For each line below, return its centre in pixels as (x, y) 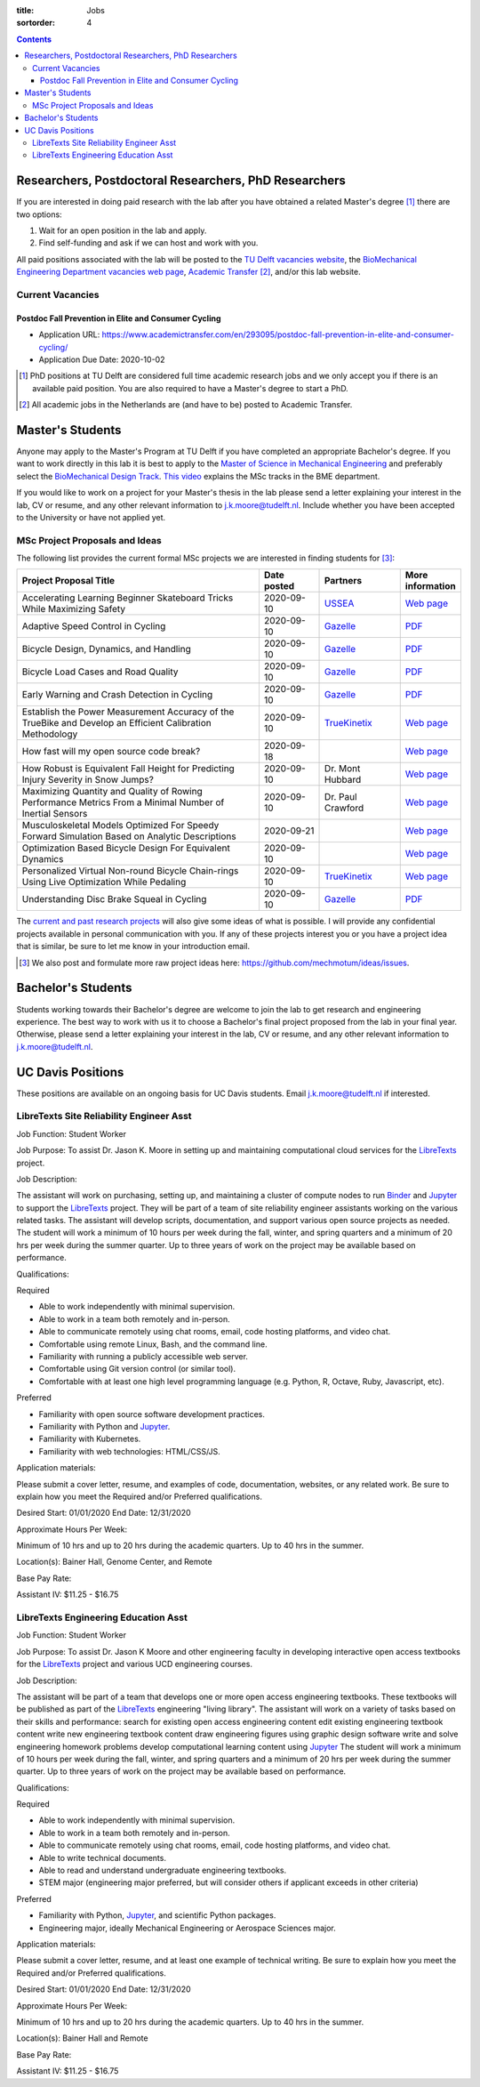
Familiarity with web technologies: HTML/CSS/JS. (130, 1451)
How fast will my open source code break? (111, 752)
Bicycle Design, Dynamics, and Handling (106, 649)
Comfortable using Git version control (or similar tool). (137, 1369)
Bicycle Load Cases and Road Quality (100, 672)
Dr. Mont (343, 769)
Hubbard (343, 780)
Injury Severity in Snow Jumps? (88, 780)
